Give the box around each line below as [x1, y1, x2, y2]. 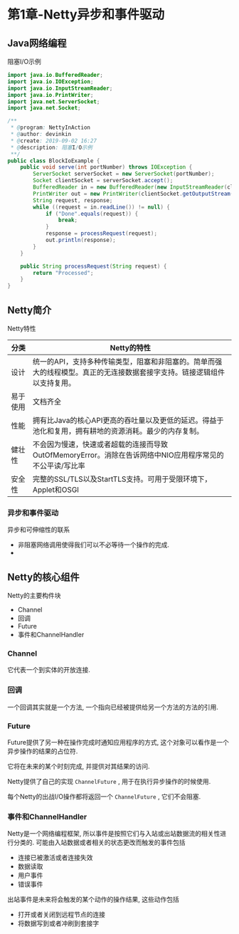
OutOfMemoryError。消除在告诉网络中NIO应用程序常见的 [32, 450, 224, 460]
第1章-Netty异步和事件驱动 [7, 6, 165, 23]
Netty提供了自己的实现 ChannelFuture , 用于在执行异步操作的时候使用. [7, 777, 211, 785]
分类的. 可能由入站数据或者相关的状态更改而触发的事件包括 [13, 838, 186, 847]
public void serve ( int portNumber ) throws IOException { [20, 164, 193, 171]
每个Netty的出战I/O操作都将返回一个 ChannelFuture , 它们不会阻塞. [7, 792, 201, 801]
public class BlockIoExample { [7, 157, 100, 164]
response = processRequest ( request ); [45, 230, 158, 237]
